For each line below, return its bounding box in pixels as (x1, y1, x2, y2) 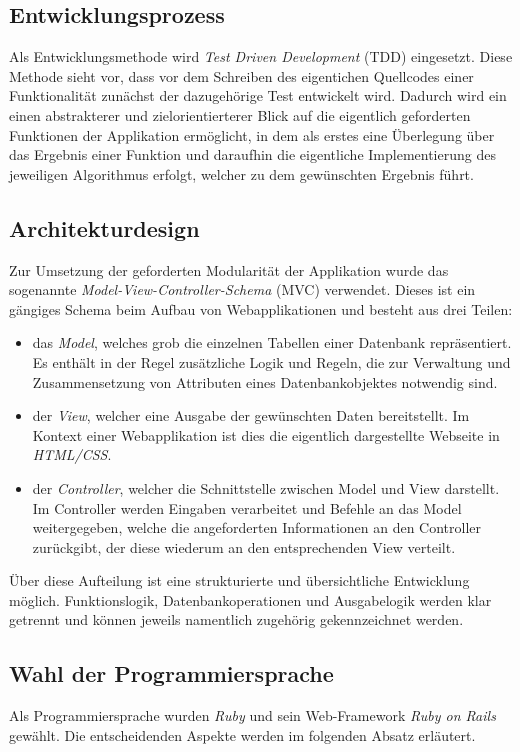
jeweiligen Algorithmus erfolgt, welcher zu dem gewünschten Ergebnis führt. (9, 163, 474, 184)
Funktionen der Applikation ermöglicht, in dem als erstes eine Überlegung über (9, 124, 495, 145)
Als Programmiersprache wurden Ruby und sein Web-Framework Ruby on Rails (9, 705, 496, 726)
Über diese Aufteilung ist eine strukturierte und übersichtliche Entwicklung (9, 570, 470, 591)
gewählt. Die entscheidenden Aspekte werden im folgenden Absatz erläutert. (9, 724, 476, 745)
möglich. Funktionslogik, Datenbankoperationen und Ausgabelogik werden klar (9, 589, 492, 610)
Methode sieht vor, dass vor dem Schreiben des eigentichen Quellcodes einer (9, 65, 474, 86)
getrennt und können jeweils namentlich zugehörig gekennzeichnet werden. (9, 609, 464, 630)
